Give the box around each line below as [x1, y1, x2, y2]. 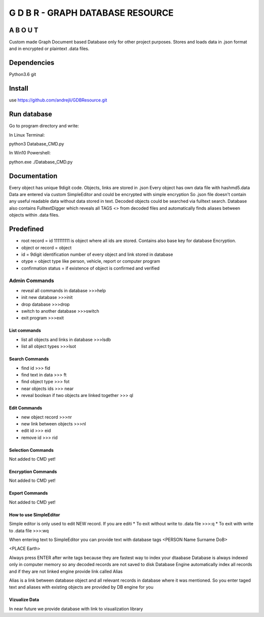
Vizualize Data [9, 597, 39, 603]
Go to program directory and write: [9, 123, 79, 129]
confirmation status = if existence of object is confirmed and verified [21, 265, 160, 271]
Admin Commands [9, 277, 54, 284]
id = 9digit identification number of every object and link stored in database [21, 251, 173, 257]
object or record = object [21, 245, 72, 250]
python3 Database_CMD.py [9, 141, 65, 147]
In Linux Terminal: [9, 132, 45, 138]
